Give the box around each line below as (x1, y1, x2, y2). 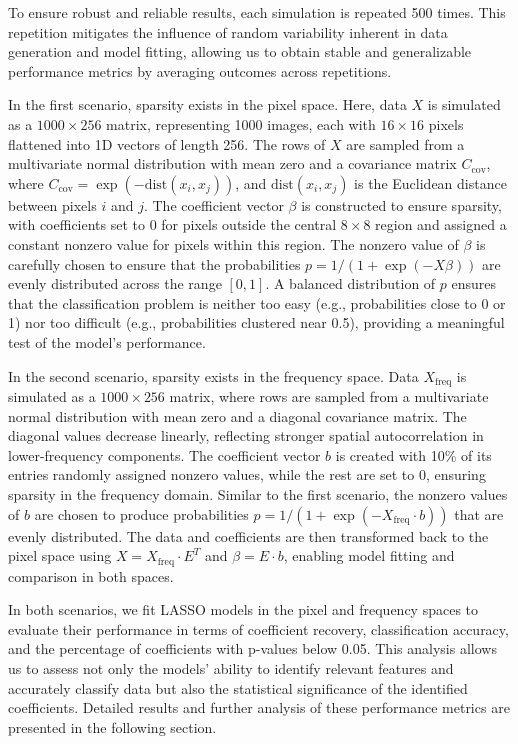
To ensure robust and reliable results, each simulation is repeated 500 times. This (8, 2, 506, 22)
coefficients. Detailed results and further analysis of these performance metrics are (8, 697, 510, 718)
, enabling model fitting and (283, 545, 455, 566)
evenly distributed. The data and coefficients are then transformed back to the (8, 525, 489, 546)
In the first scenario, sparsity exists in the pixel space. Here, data (8, 94, 407, 115)
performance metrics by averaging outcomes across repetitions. (8, 60, 392, 81)
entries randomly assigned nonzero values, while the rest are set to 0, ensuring (8, 464, 486, 485)
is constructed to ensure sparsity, (301, 194, 502, 215)
